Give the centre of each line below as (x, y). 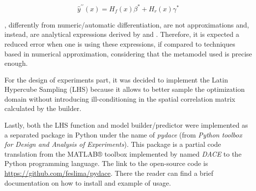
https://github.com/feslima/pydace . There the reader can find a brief (109, 173)
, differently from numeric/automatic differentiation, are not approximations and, (127, 24)
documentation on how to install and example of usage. (88, 182)
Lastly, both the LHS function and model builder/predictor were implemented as (126, 125)
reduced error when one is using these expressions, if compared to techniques (120, 43)
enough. (16, 63)
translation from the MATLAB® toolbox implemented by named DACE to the (123, 153)
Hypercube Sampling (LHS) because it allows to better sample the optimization (125, 89)
